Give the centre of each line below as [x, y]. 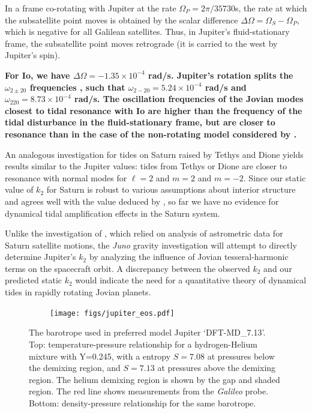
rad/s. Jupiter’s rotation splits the [221, 75]
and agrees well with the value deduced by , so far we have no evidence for [142, 201]
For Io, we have [37, 75]
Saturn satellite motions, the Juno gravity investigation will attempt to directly [151, 245]
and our [278, 268]
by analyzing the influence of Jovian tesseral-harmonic [189, 257]
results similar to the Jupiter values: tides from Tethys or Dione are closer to [146, 166]
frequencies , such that [77, 87]
